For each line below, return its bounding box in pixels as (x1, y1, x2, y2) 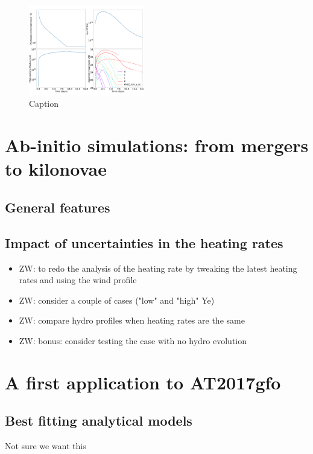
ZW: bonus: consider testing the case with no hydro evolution (19, 334, 247, 347)
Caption (29, 97, 59, 110)
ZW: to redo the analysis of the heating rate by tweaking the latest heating (19, 261, 297, 274)
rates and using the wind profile (19, 273, 137, 286)
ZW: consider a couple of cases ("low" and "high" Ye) (19, 293, 215, 306)
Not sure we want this (5, 440, 86, 452)
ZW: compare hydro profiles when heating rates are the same (19, 314, 245, 327)
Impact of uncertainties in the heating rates (5, 233, 283, 252)
